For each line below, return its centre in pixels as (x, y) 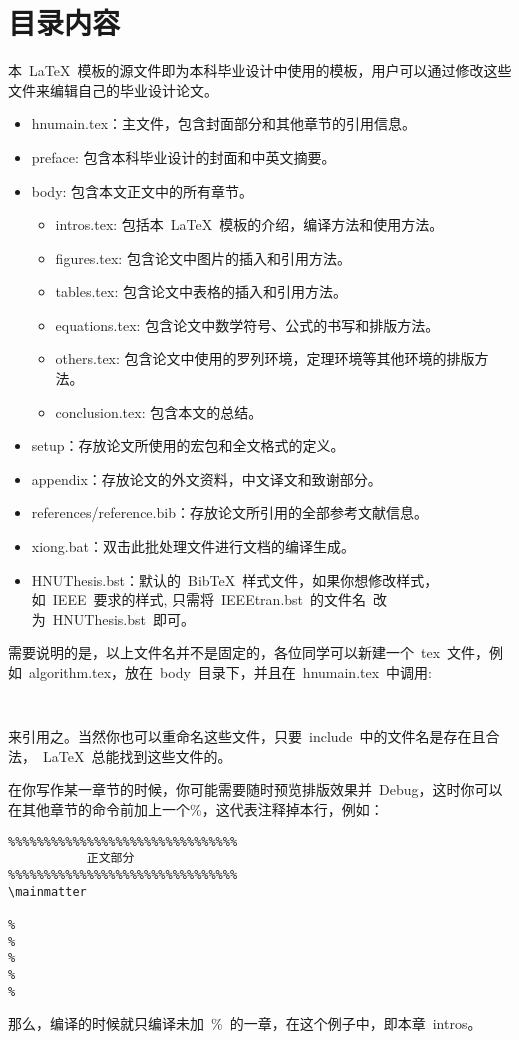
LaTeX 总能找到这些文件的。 (137, 755)
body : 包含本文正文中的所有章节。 (142, 190)
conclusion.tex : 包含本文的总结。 (159, 411)
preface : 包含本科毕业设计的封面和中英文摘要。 (183, 156)
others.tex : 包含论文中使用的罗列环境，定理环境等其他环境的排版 (265, 358)
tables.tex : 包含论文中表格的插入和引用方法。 (201, 291)
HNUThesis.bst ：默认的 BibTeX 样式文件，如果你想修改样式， (235, 579)
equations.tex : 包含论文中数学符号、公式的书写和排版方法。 (247, 324)
